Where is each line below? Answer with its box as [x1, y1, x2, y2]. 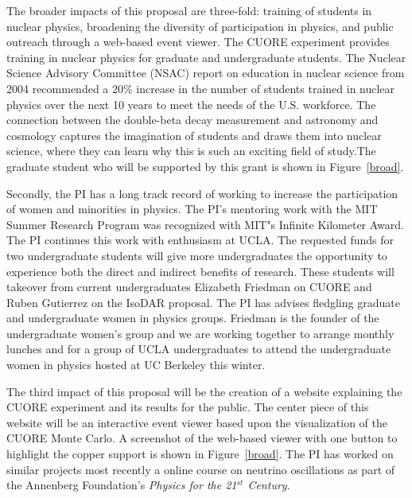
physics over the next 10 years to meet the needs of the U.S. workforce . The [6, 95, 376, 112]
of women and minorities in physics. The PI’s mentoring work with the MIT [6, 200, 378, 217]
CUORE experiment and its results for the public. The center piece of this [6, 399, 369, 415]
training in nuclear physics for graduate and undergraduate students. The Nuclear [6, 49, 406, 65]
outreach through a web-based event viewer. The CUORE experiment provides [6, 33, 390, 50]
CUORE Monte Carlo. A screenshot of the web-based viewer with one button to [6, 430, 398, 446]
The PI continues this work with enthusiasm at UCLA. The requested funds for [6, 231, 395, 248]
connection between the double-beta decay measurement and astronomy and [6, 111, 379, 128]
